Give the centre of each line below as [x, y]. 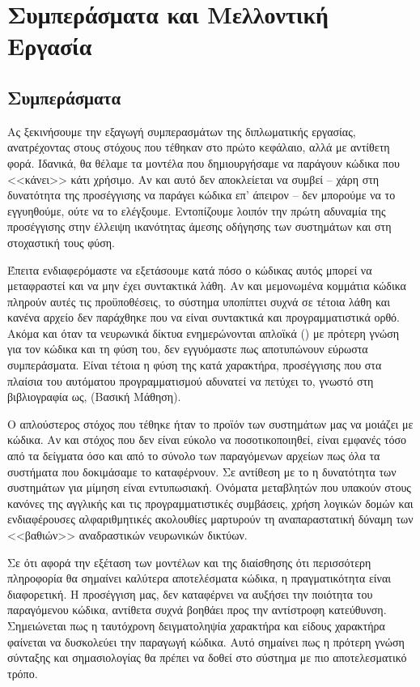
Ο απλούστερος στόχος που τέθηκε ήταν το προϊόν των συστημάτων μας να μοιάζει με [210, 423]
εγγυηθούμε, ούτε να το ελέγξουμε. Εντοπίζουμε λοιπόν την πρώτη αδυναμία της [197, 210]
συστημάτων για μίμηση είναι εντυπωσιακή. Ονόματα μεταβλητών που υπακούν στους [209, 487]
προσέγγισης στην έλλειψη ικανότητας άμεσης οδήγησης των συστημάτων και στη [199, 226]
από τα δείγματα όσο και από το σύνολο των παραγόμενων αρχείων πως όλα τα [194, 456]
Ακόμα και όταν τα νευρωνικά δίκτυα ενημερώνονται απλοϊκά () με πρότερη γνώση [204, 333]
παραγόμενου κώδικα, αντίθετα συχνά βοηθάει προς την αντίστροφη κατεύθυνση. [197, 610]
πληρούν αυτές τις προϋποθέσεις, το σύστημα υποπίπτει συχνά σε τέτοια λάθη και [199, 301]
